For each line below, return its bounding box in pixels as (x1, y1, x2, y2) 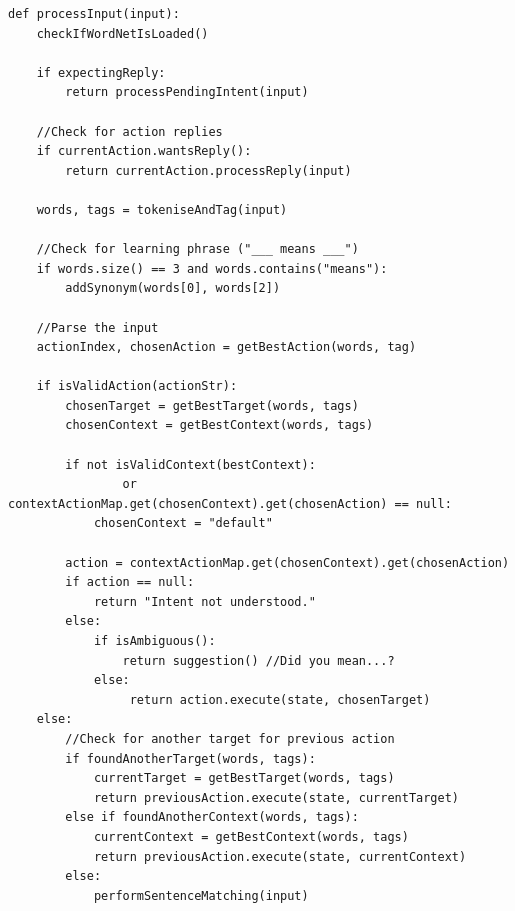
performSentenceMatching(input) (93, 888, 309, 903)
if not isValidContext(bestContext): (65, 457, 316, 472)
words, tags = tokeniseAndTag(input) (36, 202, 288, 217)
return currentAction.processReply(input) (65, 163, 352, 178)
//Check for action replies (36, 124, 223, 139)
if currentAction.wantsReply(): (36, 144, 252, 159)
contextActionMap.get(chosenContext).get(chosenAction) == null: (8, 496, 452, 511)
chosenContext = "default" (93, 516, 273, 531)
